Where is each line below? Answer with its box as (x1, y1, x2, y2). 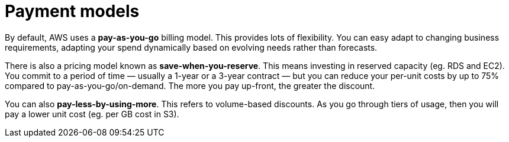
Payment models (5, 1, 140, 21)
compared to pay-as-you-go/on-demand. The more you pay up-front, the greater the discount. (5, 80, 375, 91)
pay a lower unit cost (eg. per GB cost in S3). (5, 108, 179, 119)
